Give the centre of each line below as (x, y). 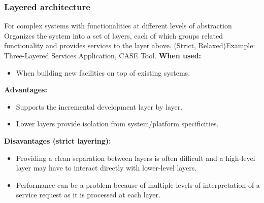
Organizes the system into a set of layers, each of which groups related (114, 35)
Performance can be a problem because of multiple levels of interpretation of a (138, 184)
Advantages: (26, 90)
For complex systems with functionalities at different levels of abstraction (118, 26)
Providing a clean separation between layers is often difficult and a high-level (136, 158)
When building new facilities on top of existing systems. (103, 72)
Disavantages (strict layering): (58, 140)
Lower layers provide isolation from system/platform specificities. (117, 124)
